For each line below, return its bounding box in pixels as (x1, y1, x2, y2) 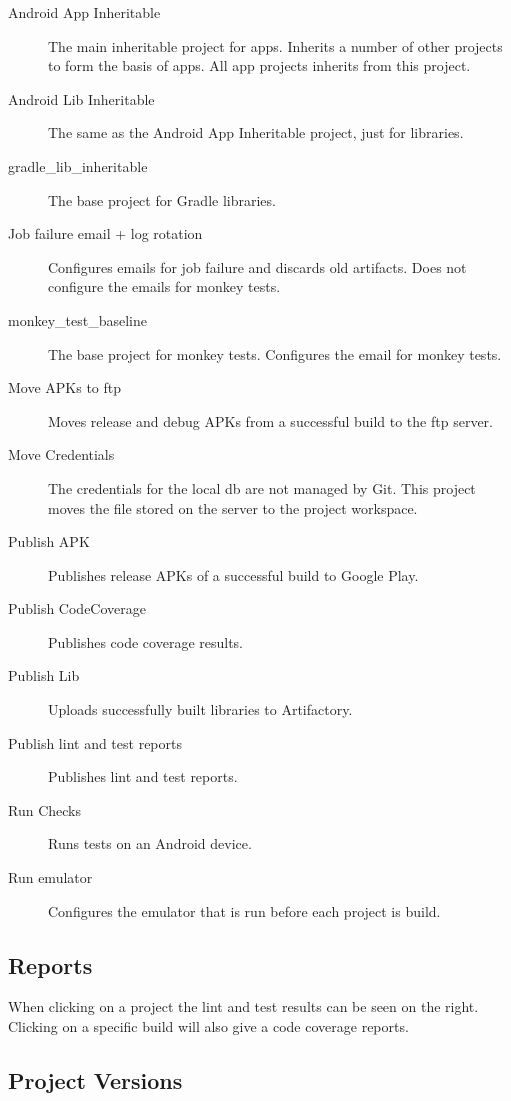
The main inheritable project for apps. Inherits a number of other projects (48, 35, 503, 56)
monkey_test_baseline (8, 309, 147, 330)
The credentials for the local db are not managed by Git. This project (48, 477, 476, 498)
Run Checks (8, 799, 81, 820)
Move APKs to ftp (8, 377, 122, 398)
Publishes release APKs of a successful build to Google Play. (48, 564, 419, 585)
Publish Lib (8, 665, 80, 686)
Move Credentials (8, 444, 115, 465)
